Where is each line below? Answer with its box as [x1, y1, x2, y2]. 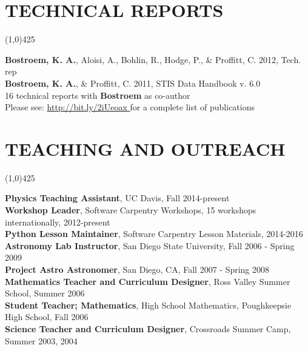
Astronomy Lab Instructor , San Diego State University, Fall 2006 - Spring [5, 239, 295, 252]
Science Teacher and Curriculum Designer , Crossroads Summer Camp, [5, 322, 291, 335]
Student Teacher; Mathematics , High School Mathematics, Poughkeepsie [5, 298, 292, 311]
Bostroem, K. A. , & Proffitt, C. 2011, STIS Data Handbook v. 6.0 [5, 76, 261, 89]
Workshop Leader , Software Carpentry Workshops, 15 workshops [5, 204, 256, 216]
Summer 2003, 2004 [5, 334, 78, 347]
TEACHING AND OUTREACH [5, 136, 286, 161]
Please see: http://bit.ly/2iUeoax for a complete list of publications [5, 101, 255, 113]
